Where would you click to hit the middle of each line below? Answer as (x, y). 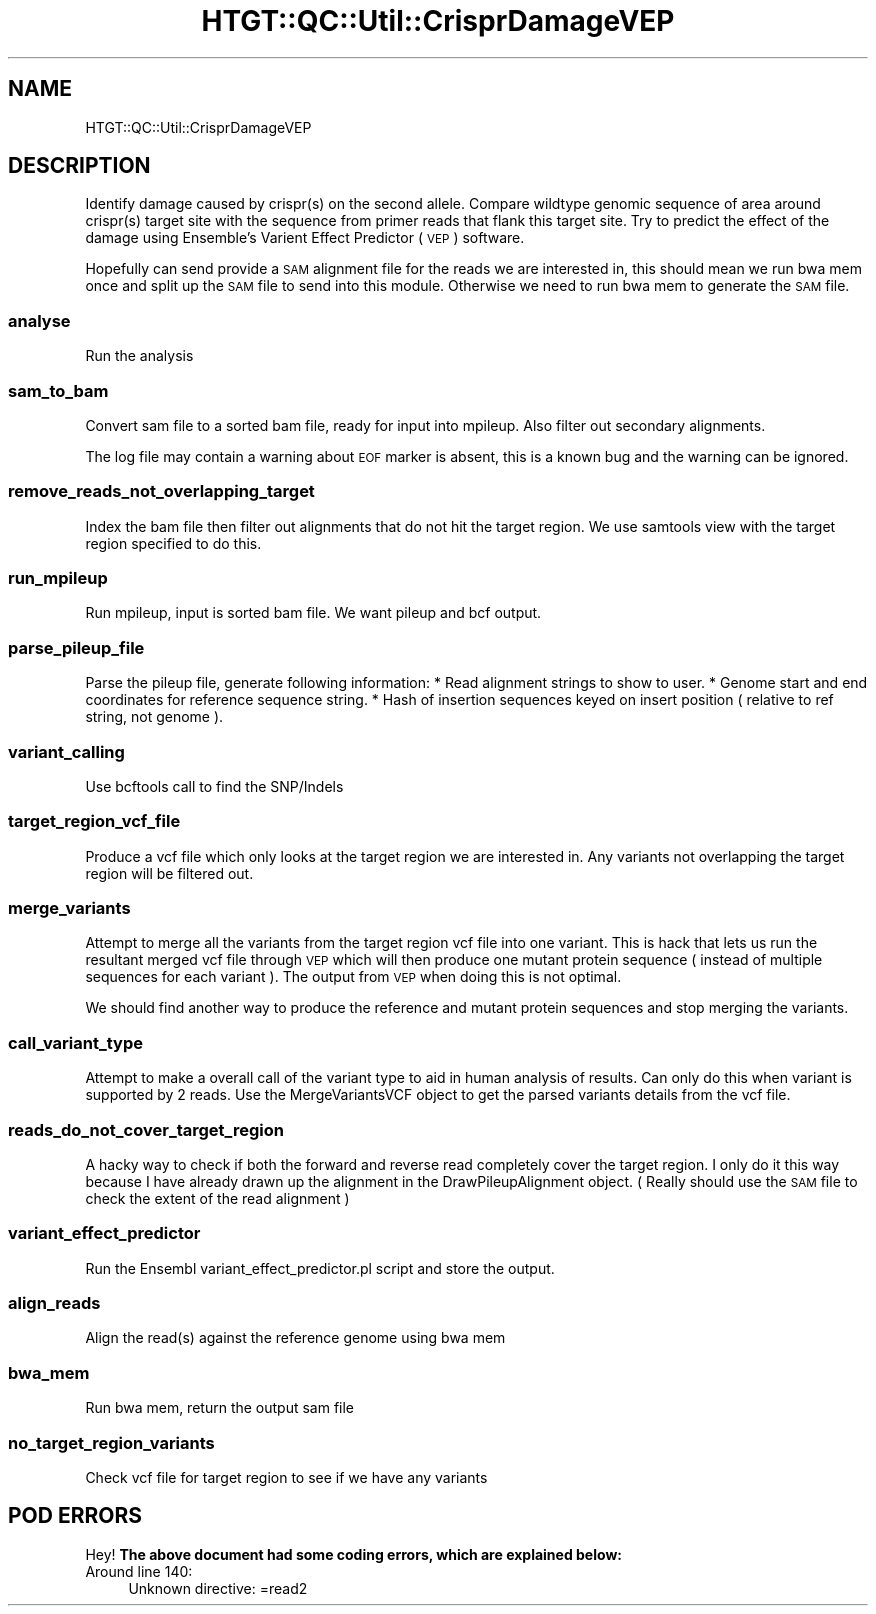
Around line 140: (139, 1571)
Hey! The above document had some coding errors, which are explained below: (353, 1554)
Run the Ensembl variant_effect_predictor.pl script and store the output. (320, 1268)
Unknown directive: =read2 (218, 1588)
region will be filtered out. (169, 873)
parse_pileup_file (76, 647)
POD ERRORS (75, 1516)
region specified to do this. (173, 543)
